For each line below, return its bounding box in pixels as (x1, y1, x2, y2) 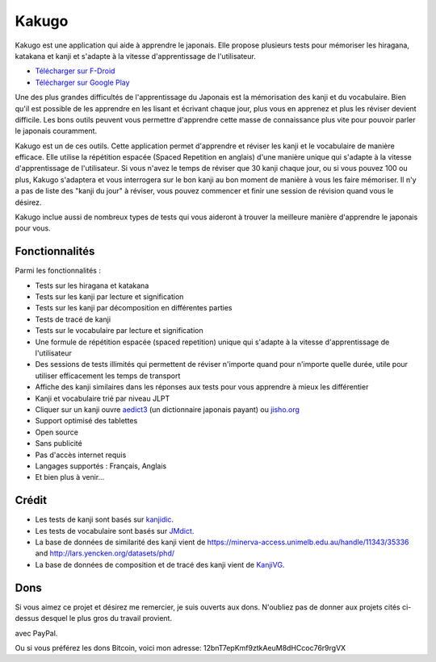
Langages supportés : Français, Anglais (35, 460, 167, 471)
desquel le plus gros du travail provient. (40, 614, 173, 623)
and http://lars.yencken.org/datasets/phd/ (35, 548, 175, 558)
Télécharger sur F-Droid (35, 66, 115, 76)
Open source (35, 427, 78, 437)
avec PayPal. (15, 628, 58, 638)
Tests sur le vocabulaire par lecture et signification (35, 326, 203, 335)
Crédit (15, 493, 48, 507)
